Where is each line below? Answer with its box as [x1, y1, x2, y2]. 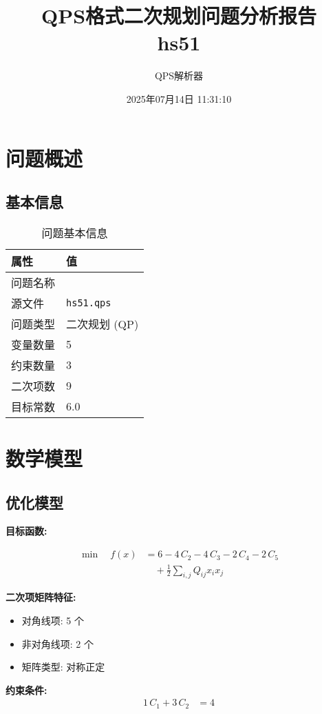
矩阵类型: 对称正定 [21, 660, 105, 674]
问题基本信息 [41, 224, 108, 241]
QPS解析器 [154, 68, 204, 83]
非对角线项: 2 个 [21, 636, 94, 651]
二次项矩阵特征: [6, 590, 76, 604]
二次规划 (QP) [66, 315, 139, 332]
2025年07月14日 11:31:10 [126, 91, 232, 106]
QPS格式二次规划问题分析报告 [41, 1, 317, 30]
